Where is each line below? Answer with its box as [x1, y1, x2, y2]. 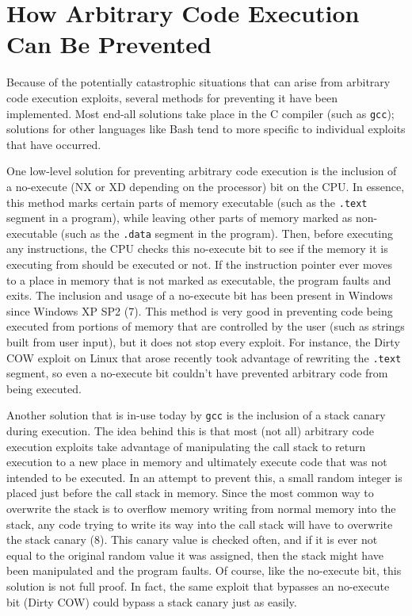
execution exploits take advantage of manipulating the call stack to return [6, 438, 366, 454]
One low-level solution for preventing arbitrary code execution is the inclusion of [6, 163, 397, 179]
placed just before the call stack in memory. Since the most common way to [6, 484, 374, 501]
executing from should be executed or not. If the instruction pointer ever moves [6, 256, 392, 273]
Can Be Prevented [6, 28, 212, 60]
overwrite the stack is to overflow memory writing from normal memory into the [6, 500, 396, 517]
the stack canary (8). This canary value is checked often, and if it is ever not [6, 531, 378, 548]
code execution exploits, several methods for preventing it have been [6, 89, 338, 105]
